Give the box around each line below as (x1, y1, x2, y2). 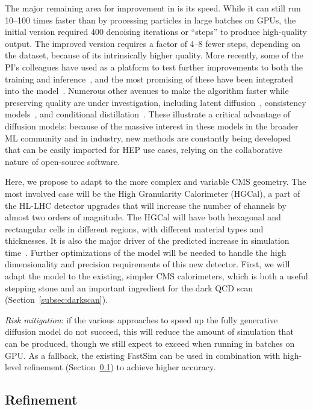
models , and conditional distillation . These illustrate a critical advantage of (5, 108, 291, 120)
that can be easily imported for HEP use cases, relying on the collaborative (5, 143, 282, 156)
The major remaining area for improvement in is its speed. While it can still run (5, 2, 301, 14)
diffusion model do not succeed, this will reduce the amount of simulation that (5, 325, 294, 338)
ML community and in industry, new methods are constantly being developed (5, 131, 291, 144)
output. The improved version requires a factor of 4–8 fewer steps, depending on (5, 37, 300, 49)
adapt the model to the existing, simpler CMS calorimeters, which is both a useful (5, 270, 308, 282)
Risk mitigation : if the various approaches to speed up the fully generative (5, 313, 278, 326)
